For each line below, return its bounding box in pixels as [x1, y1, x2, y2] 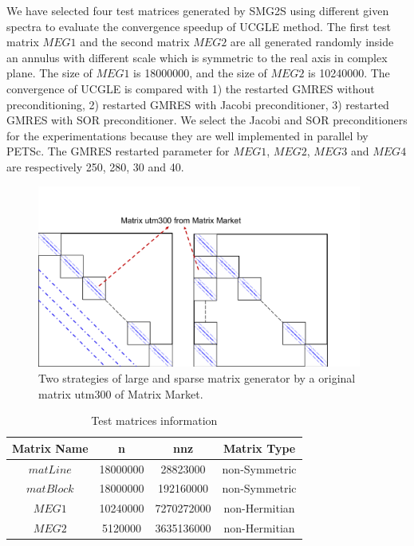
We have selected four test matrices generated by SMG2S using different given [6, 2, 389, 18]
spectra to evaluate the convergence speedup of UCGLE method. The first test [6, 18, 391, 34]
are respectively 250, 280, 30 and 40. [6, 158, 184, 175]
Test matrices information [91, 412, 218, 429]
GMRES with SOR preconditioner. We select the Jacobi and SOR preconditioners [6, 112, 408, 128]
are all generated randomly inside [230, 33, 394, 50]
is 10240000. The [308, 65, 390, 81]
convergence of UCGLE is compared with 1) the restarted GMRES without [6, 80, 375, 96]
